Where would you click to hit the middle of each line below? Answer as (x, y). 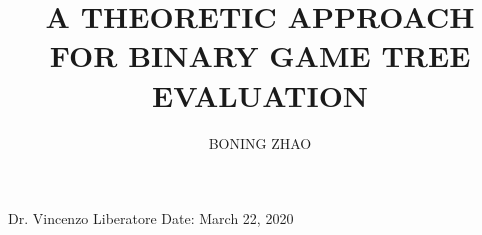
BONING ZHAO (260, 142)
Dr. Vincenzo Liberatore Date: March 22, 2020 (151, 218)
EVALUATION (260, 94)
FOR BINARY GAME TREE (260, 55)
